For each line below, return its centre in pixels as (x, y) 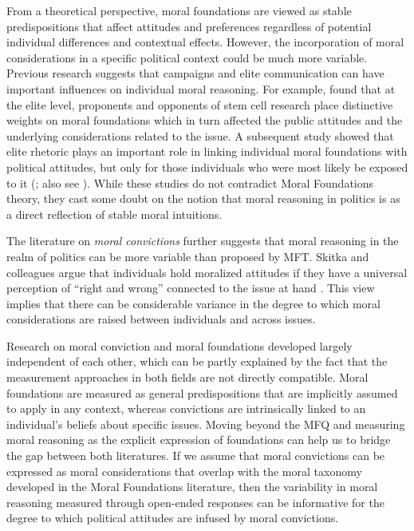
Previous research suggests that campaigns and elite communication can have (195, 73)
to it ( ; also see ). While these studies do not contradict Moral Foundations (190, 182)
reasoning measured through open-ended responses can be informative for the (195, 502)
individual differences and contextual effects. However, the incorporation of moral (205, 42)
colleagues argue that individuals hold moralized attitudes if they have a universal (207, 272)
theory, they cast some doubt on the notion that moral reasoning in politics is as (203, 198)
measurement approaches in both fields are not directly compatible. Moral (187, 377)
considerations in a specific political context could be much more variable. (187, 57)
